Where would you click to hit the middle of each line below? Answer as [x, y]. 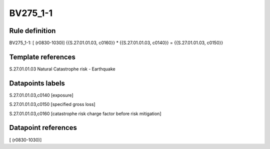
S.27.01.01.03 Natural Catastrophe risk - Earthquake [62, 69]
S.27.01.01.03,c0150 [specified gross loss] [52, 104]
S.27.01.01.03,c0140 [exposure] [41, 95]
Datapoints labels [37, 83]
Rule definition [32, 31]
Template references [42, 57]
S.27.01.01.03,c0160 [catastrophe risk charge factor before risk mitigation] [85, 113]
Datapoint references [43, 128]
